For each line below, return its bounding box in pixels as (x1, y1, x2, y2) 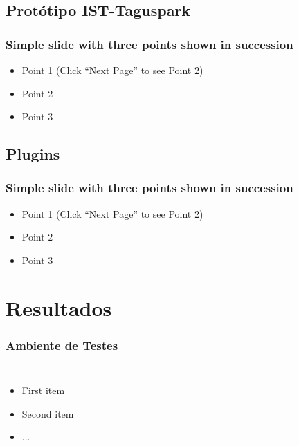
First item (21, 383, 65, 398)
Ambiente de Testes (6, 336, 118, 353)
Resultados (6, 293, 112, 322)
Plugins (6, 143, 60, 165)
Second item (21, 406, 74, 420)
